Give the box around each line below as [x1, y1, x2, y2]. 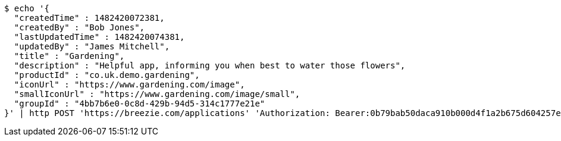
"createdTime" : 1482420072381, [14, 13, 165, 23]
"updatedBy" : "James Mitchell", [14, 42, 170, 51]
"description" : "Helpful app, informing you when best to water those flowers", [14, 61, 406, 70]
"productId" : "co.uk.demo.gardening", [14, 70, 200, 80]
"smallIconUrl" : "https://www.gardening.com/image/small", [14, 89, 300, 99]
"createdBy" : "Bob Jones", [14, 23, 145, 32]
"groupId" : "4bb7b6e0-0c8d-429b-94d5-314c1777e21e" [14, 99, 265, 108]
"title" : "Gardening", [14, 51, 125, 61]
